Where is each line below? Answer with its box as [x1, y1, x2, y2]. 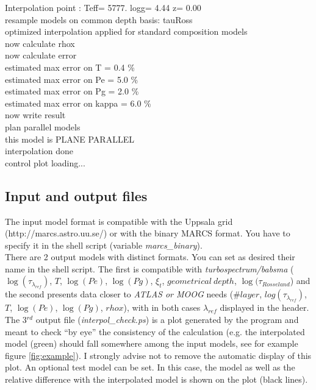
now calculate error [5, 49, 77, 62]
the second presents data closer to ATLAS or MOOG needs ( [5, 288, 234, 300]
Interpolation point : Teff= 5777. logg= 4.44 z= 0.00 [5, 1, 201, 13]
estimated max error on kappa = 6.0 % [5, 96, 151, 109]
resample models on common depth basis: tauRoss [5, 13, 193, 26]
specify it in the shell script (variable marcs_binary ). [5, 238, 203, 251]
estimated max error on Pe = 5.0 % [5, 73, 138, 85]
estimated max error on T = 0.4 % [5, 60, 135, 73]
